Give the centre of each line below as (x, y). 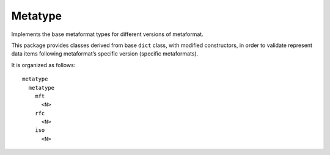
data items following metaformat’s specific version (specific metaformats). (105, 54)
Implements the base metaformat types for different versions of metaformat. (108, 34)
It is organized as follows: (43, 65)
